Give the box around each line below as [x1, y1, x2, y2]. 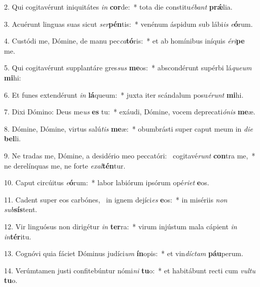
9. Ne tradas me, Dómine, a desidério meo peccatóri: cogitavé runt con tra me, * [4, 150, 255, 160]
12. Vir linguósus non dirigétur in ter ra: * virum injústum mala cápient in [4, 221, 237, 231]
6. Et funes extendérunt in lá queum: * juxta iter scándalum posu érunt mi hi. [4, 89, 244, 100]
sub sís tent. [4, 204, 38, 215]
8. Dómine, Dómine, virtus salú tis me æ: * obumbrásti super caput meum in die [4, 123, 253, 134]
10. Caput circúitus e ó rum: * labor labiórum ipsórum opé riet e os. [4, 177, 209, 188]
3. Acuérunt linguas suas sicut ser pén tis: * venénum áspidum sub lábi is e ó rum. [4, 18, 253, 29]
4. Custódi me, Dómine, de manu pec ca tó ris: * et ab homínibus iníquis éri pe [4, 35, 245, 46]
